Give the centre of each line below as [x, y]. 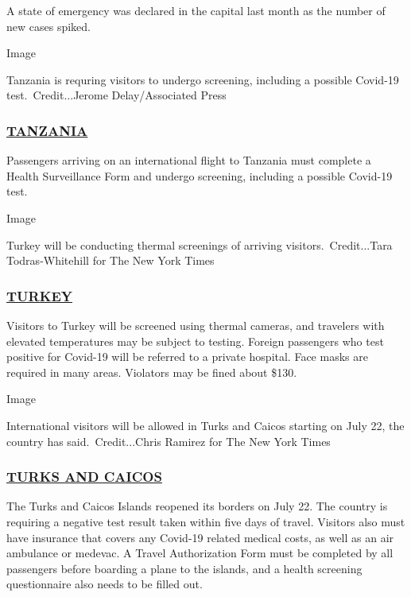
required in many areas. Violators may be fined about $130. [152, 372]
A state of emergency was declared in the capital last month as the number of [196, 10]
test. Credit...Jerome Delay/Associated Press [116, 95]
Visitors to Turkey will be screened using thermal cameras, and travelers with [196, 325]
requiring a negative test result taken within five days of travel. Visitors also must [206, 521]
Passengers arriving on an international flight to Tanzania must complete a [189, 160]
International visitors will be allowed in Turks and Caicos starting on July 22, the [205, 425]
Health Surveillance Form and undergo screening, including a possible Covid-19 [200, 175]
